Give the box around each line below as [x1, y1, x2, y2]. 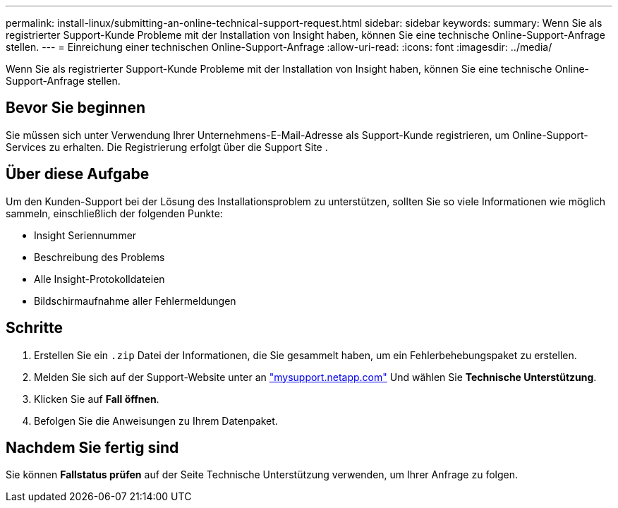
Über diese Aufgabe [6, 165, 150, 183]
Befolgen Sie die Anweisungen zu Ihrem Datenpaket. [34, 414, 278, 427]
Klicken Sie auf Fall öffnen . [34, 392, 159, 405]
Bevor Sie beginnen [6, 99, 146, 117]
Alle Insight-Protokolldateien [34, 272, 165, 285]
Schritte [6, 319, 63, 337]
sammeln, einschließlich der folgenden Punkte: [6, 207, 223, 219]
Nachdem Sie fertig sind [6, 438, 179, 456]
